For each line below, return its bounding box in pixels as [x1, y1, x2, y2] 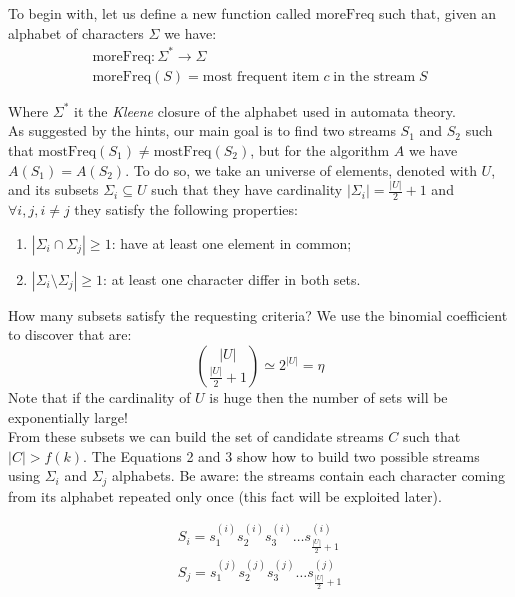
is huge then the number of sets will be [209, 387, 448, 408]
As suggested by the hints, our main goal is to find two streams [8, 120, 396, 141]
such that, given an [378, 3, 497, 23]
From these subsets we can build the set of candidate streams [8, 426, 384, 447]
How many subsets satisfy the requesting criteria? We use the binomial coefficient [8, 304, 508, 325]
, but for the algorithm [250, 139, 390, 160]
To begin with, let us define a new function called [8, 3, 312, 23]
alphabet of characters [8, 22, 144, 43]
